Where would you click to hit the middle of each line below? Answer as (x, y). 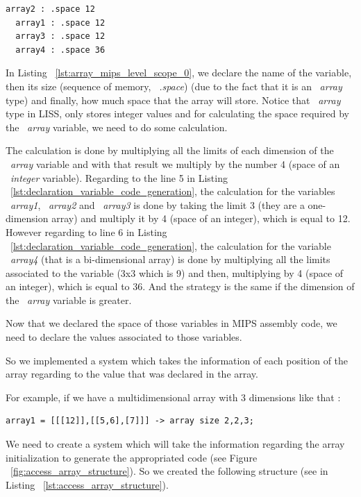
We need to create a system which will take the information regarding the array (175, 444)
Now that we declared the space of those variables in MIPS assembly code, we (171, 323)
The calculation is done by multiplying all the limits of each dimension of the (170, 150)
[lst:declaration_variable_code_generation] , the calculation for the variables (173, 191)
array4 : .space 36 (60, 50)
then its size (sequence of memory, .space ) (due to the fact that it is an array (174, 86)
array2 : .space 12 (50, 9)
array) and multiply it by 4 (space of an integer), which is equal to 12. (201, 218)
